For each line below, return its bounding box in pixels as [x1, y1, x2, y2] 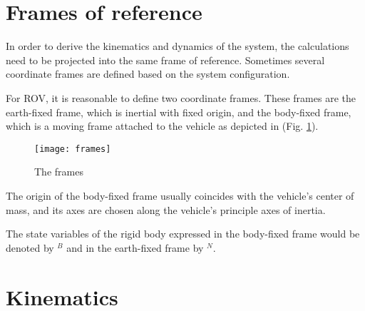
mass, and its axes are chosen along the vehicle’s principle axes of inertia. [6, 202, 326, 217]
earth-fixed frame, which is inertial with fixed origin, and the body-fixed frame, [6, 104, 351, 119]
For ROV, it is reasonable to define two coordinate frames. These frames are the [6, 90, 356, 105]
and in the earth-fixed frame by [66, 240, 204, 255]
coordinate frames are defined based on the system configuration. [6, 66, 290, 81]
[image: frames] [34, 143, 111, 154]
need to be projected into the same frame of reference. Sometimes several [6, 52, 325, 67]
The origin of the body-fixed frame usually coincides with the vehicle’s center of [6, 188, 354, 203]
